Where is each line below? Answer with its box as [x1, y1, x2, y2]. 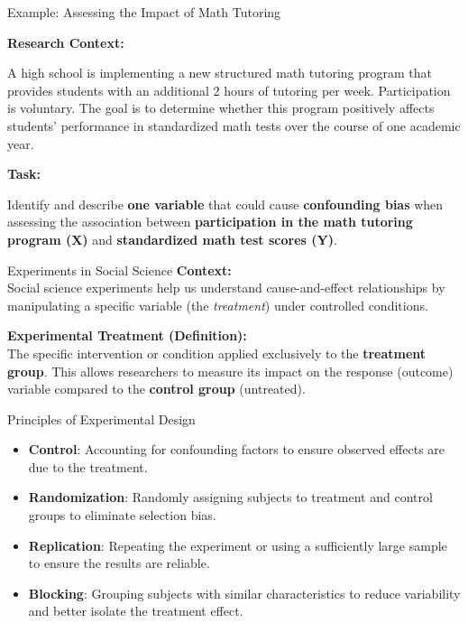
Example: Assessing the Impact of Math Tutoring [7, 3, 281, 21]
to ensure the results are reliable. [28, 553, 210, 572]
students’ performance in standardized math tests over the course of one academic [7, 116, 461, 135]
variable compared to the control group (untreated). [7, 379, 306, 398]
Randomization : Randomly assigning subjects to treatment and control [28, 488, 433, 507]
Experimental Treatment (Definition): [7, 326, 247, 345]
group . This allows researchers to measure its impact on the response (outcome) [7, 361, 454, 380]
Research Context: [7, 33, 124, 51]
